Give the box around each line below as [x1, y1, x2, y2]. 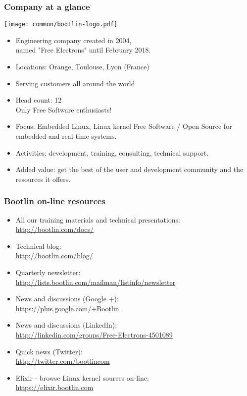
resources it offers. [15, 173, 71, 184]
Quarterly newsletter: [15, 267, 81, 277]
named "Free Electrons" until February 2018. [15, 45, 151, 55]
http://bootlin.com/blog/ [15, 250, 93, 261]
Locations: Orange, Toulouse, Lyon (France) [15, 61, 149, 72]
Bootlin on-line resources [4, 195, 105, 207]
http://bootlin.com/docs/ [15, 224, 94, 234]
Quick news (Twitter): [15, 346, 83, 356]
